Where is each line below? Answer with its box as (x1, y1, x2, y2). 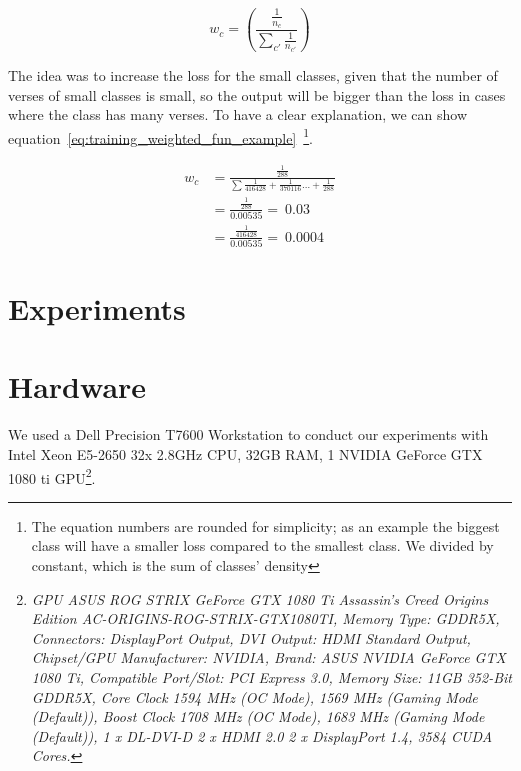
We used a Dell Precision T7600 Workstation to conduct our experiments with (8, 424, 489, 445)
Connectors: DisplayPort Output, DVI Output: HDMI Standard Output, (31, 627, 471, 648)
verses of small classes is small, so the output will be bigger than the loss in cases (8, 84, 506, 105)
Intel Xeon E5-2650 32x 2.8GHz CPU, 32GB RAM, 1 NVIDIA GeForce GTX (8, 443, 483, 464)
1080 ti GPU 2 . (8, 464, 96, 488)
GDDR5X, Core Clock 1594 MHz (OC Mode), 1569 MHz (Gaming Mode (31, 686, 478, 707)
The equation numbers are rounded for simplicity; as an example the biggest (31, 515, 500, 536)
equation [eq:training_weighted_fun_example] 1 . (8, 124, 314, 148)
